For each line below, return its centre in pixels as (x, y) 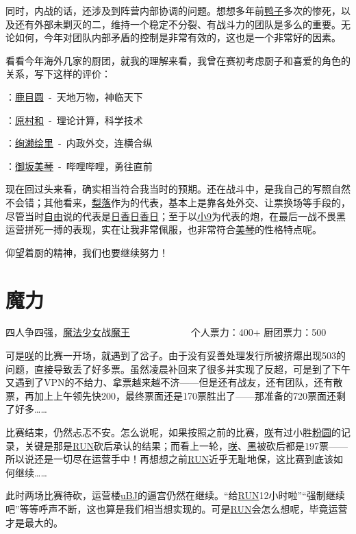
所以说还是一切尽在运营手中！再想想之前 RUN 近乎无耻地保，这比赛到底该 (169, 459)
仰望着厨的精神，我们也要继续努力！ (87, 252)
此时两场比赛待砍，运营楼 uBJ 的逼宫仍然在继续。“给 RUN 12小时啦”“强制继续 (175, 495)
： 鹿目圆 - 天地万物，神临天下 (74, 96)
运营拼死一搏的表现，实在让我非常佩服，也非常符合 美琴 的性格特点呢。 (164, 229)
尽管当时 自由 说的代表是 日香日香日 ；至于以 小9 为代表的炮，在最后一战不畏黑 (176, 216)
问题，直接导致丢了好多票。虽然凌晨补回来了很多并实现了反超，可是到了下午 (178, 368)
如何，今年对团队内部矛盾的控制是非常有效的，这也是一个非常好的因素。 (178, 37)
